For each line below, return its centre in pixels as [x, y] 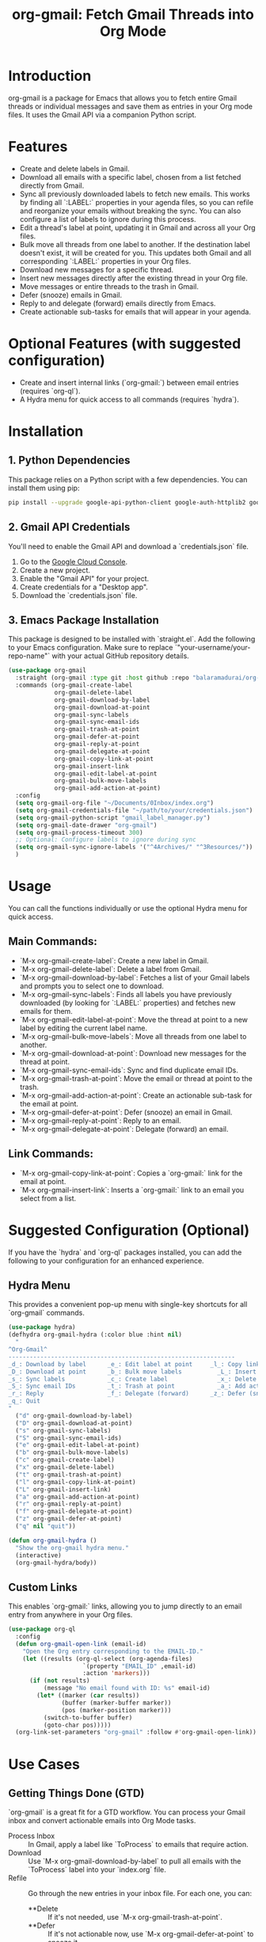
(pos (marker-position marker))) [116, 1710]
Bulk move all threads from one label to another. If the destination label [135, 244]
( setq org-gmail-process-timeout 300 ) [80, 832]
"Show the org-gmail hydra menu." [72, 1548]
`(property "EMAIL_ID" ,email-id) [139, 1666]
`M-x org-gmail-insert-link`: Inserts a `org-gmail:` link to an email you [132, 1190]
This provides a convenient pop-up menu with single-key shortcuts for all [128, 1304]
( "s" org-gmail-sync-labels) [63, 1430]
